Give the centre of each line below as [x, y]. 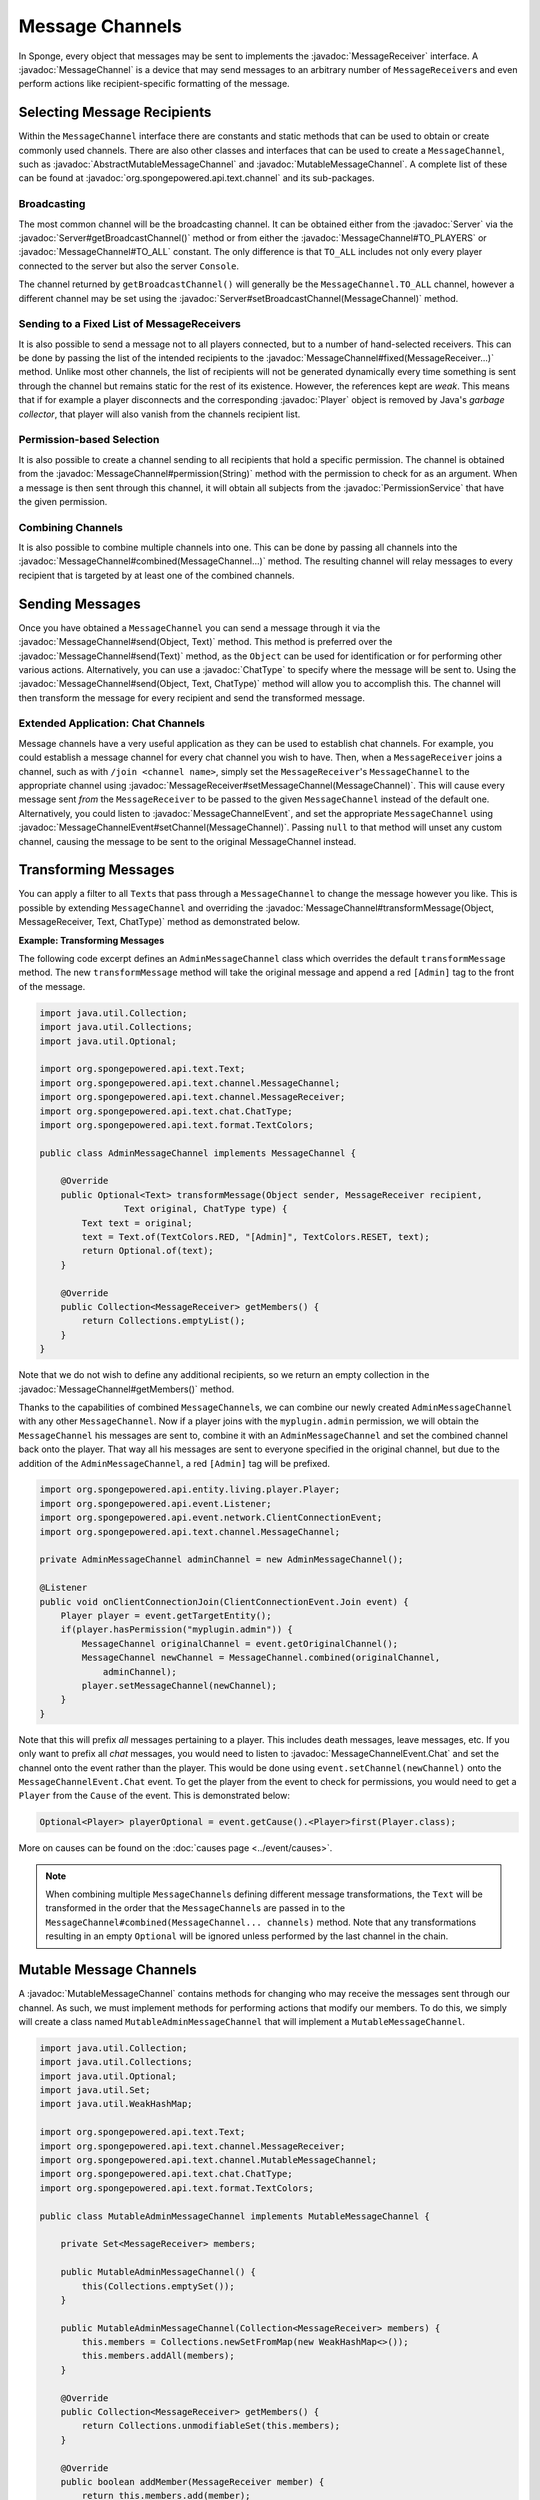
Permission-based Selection [89, 440]
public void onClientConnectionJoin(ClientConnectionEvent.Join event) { [224, 1601]
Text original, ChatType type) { [205, 1209]
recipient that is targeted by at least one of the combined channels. [156, 575]
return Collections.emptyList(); [163, 1321]
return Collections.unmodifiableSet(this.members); [211, 2426]
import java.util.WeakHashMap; [116, 2104]
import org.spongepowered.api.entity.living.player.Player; [190, 1489]
